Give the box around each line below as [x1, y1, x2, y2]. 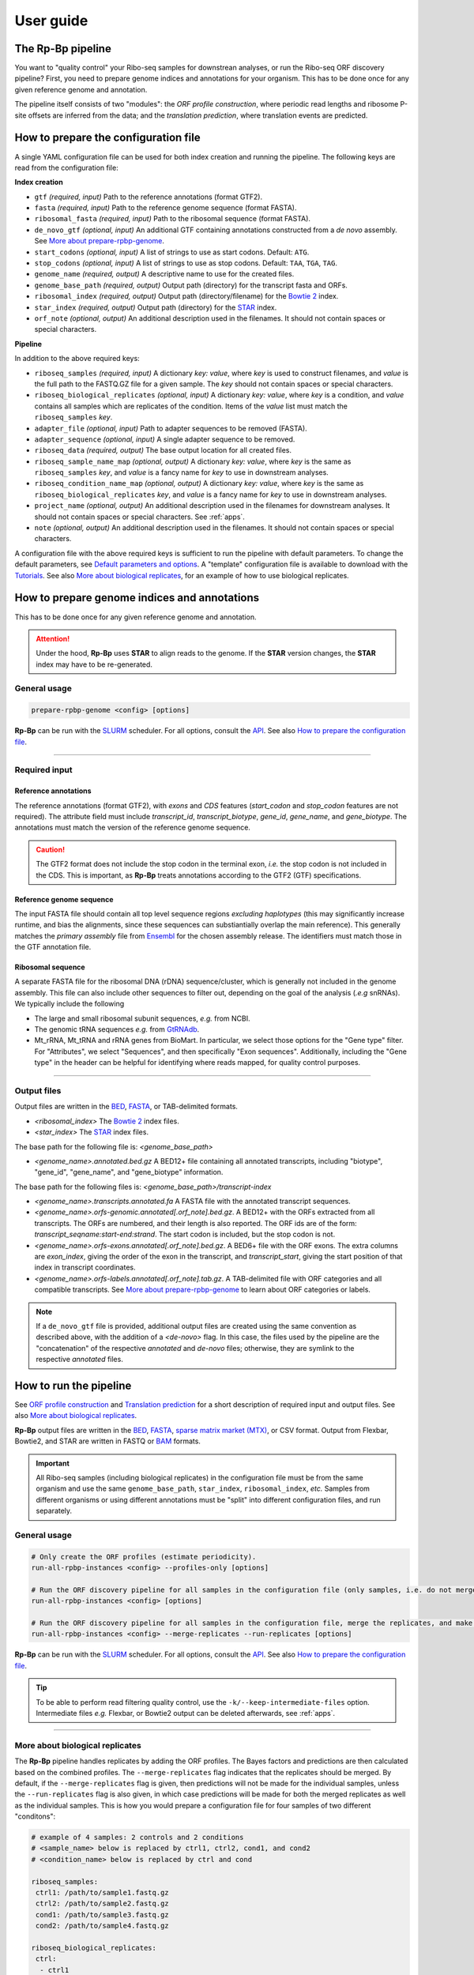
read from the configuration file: [14, 163, 118, 172]
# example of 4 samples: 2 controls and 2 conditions [31, 1833, 244, 1842]
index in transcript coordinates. [34, 1262, 136, 1272]
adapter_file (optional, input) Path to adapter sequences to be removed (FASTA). [34, 423, 307, 433]
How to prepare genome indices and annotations [14, 591, 260, 604]
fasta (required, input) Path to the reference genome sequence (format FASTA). [34, 203, 297, 213]
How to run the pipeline [14, 1379, 132, 1392]
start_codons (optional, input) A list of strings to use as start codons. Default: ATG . [34, 247, 310, 257]
